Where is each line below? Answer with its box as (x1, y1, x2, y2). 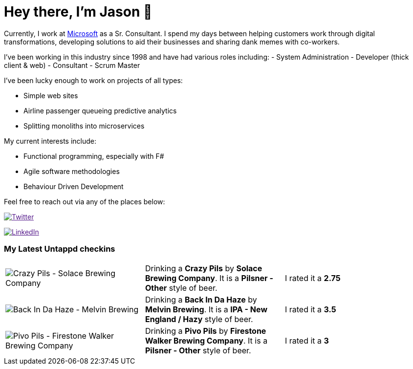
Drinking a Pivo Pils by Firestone (145, 326, 266, 336)
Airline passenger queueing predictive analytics (23, 106, 177, 115)
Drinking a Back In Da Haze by (145, 294, 257, 304)
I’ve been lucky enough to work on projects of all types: (4, 76, 183, 85)
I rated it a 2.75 (284, 273, 341, 283)
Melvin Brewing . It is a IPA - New (145, 304, 267, 314)
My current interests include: (4, 136, 96, 145)
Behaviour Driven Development (23, 182, 124, 191)
